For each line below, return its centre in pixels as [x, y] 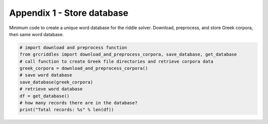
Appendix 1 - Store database [69, 13]
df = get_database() [44, 96]
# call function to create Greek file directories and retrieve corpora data [116, 61]
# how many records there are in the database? [78, 103]
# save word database [46, 75]
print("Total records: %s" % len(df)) [67, 110]
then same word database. [36, 34]
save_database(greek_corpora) [56, 82]
